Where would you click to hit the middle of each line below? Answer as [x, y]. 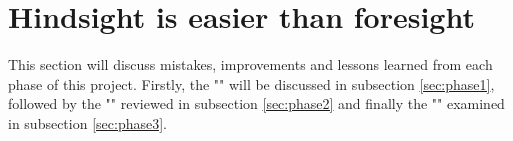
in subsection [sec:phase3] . [87, 122]
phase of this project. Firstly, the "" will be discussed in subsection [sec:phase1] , [251, 83]
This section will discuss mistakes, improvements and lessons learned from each [250, 64]
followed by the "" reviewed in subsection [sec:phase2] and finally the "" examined [256, 103]
